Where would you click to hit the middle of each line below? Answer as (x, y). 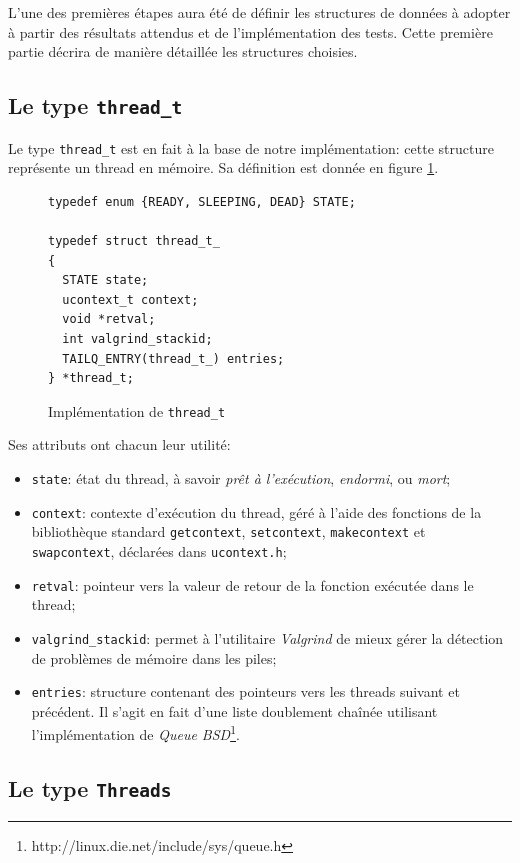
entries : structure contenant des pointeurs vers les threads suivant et (245, 691)
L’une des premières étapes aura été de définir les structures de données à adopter (259, 12)
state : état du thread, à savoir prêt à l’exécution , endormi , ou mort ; (241, 478)
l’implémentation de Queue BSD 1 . (135, 733)
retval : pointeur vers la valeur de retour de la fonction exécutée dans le (252, 584)
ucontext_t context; (130, 299)
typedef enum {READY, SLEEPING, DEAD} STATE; (202, 201)
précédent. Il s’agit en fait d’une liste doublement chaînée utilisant (234, 710)
